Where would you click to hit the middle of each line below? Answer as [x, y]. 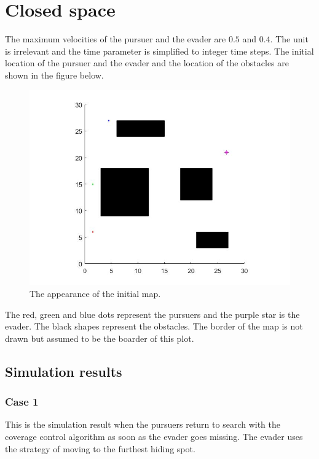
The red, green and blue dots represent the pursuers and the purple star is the [152, 314]
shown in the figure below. [54, 75]
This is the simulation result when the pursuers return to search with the [143, 424]
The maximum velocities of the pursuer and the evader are [116, 39]
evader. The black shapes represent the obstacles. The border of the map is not [154, 326]
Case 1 [22, 402]
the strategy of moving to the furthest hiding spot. [100, 448]
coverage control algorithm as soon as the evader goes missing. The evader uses [154, 437]
